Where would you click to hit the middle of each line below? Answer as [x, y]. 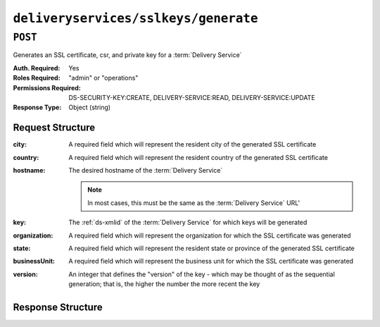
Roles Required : [37, 78]
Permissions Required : [47, 87]
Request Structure [54, 128]
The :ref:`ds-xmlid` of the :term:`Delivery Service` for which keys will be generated [188, 223]
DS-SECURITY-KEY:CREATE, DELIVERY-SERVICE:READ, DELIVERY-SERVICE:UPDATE [192, 97]
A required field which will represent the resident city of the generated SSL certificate [192, 144]
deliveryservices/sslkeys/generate [135, 18]
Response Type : [37, 107]
